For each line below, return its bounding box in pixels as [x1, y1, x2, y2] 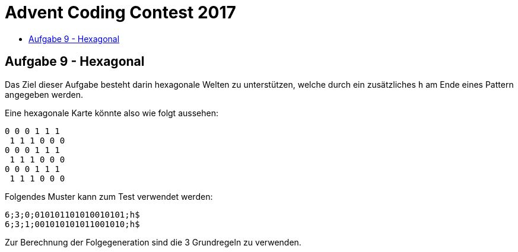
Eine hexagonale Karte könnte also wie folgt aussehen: [5, 107, 218, 118]
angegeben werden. [5, 89, 84, 100]
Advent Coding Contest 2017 [5, 2, 236, 23]
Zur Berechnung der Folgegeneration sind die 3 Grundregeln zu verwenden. [5, 237, 301, 247]
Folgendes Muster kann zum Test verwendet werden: [5, 191, 213, 202]
